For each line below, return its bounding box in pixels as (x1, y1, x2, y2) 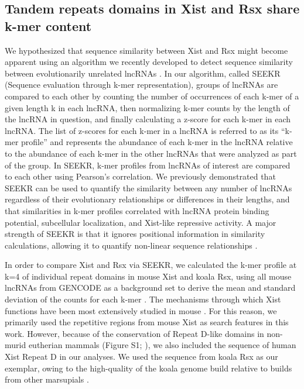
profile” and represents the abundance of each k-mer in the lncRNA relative (21, 136, 293, 148)
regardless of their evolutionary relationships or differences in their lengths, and (5, 193, 290, 205)
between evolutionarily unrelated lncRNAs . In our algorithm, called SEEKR (5, 67, 281, 79)
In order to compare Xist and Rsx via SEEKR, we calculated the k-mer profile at (5, 259, 297, 271)
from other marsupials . (5, 373, 89, 385)
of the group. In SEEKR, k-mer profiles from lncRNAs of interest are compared (5, 159, 291, 171)
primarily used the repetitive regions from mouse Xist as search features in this (5, 316, 289, 328)
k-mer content (5, 16, 92, 35)
